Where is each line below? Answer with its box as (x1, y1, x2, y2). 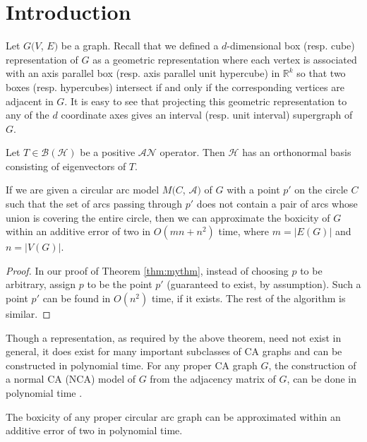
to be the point (87, 277, 152, 292)
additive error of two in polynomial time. (6, 423, 183, 438)
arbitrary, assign (6, 277, 76, 292)
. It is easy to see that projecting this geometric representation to (64, 93, 347, 108)
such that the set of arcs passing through (6, 196, 183, 211)
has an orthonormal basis (242, 145, 351, 160)
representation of (6, 52, 78, 66)
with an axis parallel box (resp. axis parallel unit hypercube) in (6, 66, 280, 80)
